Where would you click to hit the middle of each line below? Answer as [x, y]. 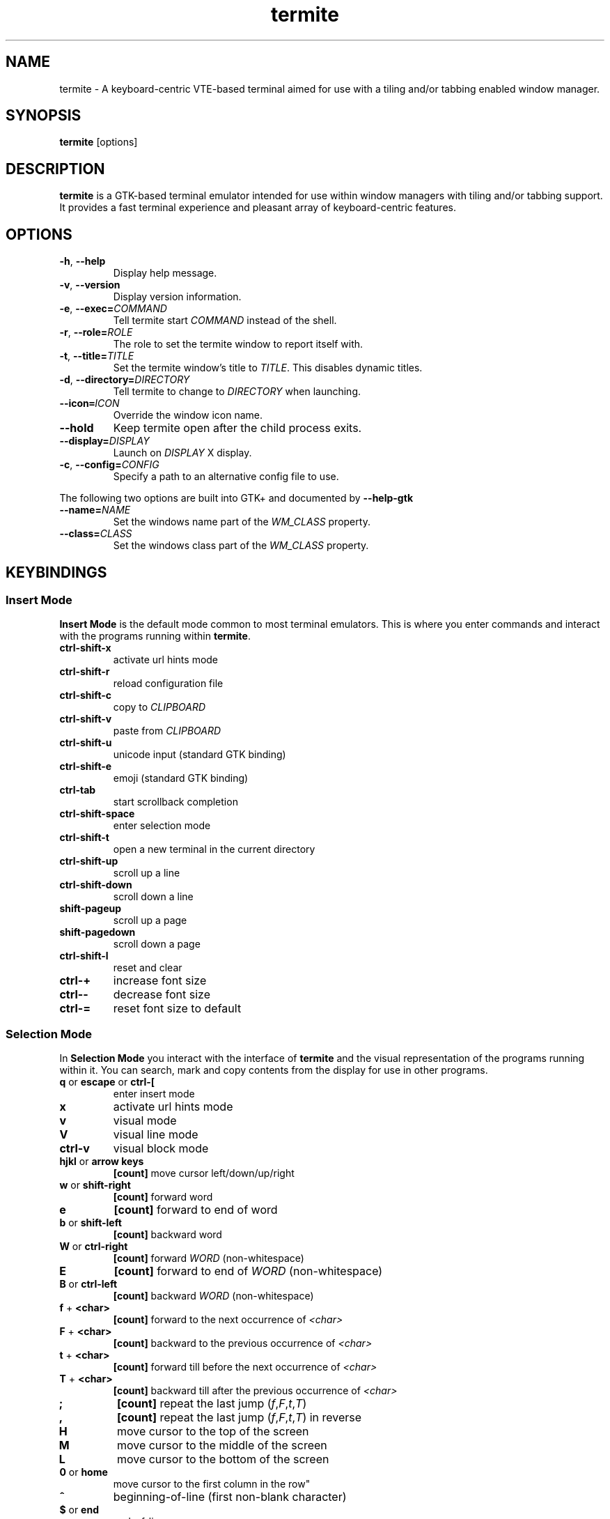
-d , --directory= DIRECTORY [125, 380]
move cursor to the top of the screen [213, 1432]
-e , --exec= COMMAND [113, 309]
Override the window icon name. [188, 415]
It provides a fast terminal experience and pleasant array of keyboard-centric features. [258, 208]
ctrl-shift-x [85, 648]
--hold [77, 428]
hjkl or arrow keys [102, 1162]
